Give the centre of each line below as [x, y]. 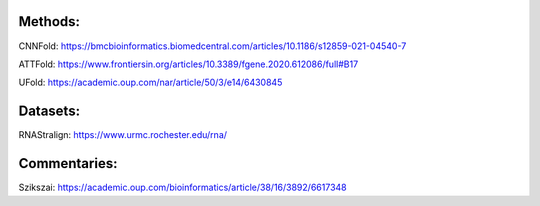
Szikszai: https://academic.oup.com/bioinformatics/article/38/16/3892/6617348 [182, 187]
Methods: [49, 21]
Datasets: [49, 111]
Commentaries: [68, 163]
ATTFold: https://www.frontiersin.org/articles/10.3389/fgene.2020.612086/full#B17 [188, 64]
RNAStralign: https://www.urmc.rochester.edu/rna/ [123, 135]
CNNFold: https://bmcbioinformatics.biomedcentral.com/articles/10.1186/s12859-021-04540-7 [212, 46]
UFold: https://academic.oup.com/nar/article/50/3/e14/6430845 [150, 82]
